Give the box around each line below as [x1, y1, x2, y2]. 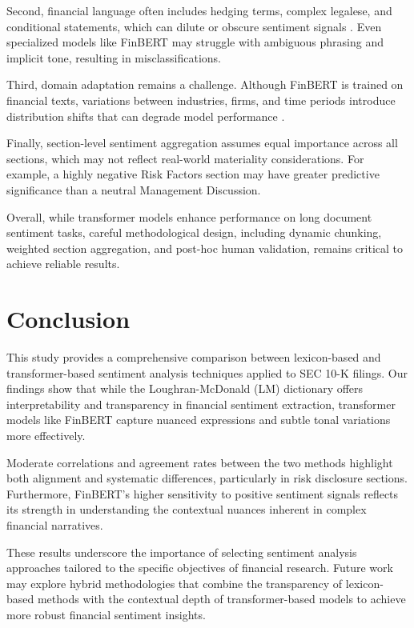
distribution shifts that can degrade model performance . [6, 107, 285, 124]
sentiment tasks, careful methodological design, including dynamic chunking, [6, 224, 382, 241]
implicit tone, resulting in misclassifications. [6, 49, 221, 66]
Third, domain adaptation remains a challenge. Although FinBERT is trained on [6, 76, 404, 93]
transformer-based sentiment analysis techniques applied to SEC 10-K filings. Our [6, 364, 408, 381]
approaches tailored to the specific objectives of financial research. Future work [6, 559, 393, 576]
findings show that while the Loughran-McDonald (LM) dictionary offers [6, 380, 364, 397]
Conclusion [6, 302, 131, 335]
